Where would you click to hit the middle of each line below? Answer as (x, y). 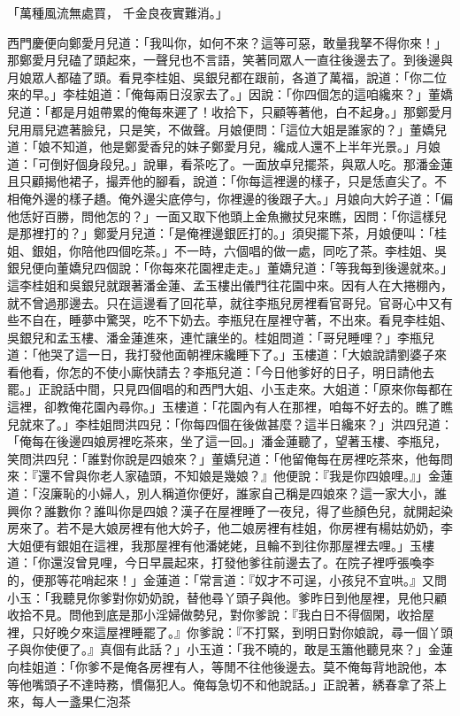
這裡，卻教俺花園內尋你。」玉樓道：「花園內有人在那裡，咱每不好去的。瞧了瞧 (230, 407)
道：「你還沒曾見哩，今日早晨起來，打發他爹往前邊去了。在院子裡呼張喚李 (221, 562)
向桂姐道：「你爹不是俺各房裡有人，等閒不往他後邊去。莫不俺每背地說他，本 (227, 666)
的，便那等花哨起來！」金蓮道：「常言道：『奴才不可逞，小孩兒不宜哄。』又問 (227, 580)
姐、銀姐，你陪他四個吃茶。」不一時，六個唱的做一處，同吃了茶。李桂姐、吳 (227, 250)
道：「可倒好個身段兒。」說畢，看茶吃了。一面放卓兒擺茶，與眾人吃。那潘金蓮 (230, 163)
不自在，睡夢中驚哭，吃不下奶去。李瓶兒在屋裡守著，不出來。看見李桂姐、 (236, 320)
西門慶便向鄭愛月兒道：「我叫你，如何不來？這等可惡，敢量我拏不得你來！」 (227, 42)
